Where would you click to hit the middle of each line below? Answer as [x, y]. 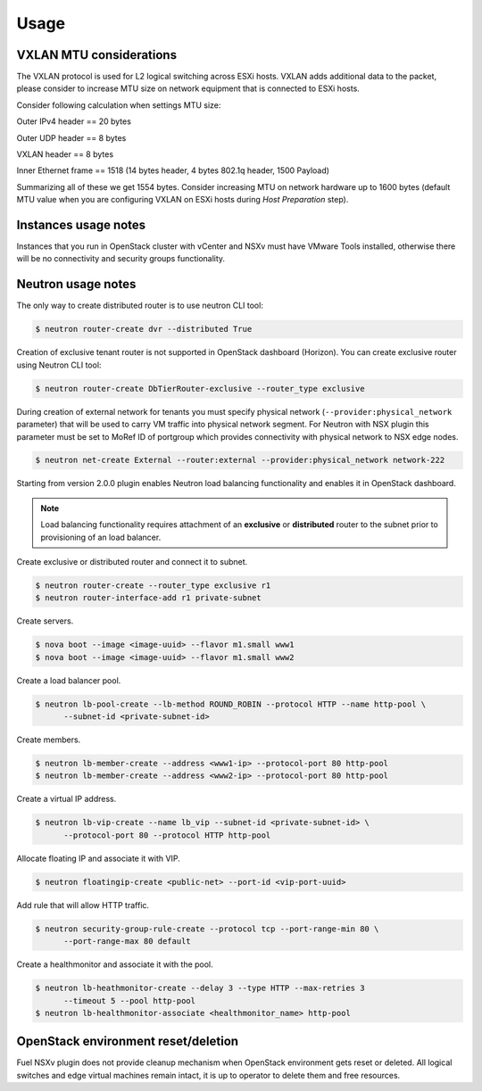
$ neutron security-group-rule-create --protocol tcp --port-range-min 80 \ [207, 929]
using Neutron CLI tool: [59, 365]
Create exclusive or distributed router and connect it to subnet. [132, 562]
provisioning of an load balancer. [101, 537]
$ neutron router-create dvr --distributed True [144, 329]
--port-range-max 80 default [127, 942]
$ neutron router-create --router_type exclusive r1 [153, 586]
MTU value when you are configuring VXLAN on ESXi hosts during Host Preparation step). [183, 200]
